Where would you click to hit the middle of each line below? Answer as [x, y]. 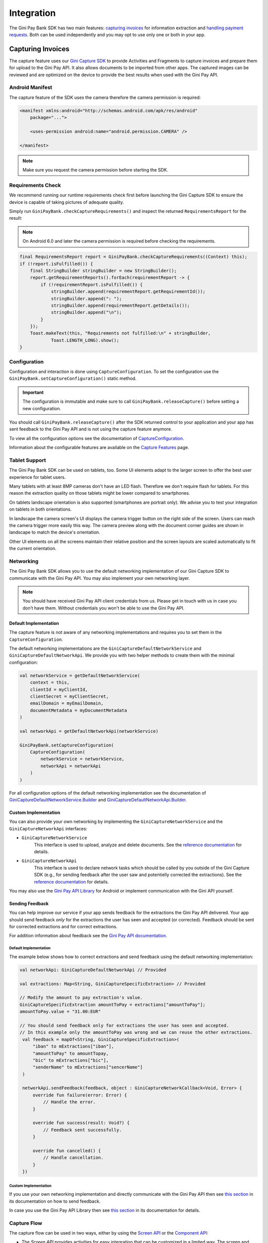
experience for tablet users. [37, 477]
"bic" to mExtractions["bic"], [71, 1060]
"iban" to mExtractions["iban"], [73, 1046]
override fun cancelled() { [67, 1151]
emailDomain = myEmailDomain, [67, 703]
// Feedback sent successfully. [82, 1130]
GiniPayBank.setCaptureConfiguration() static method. [73, 378]
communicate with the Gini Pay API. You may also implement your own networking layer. [100, 578]
